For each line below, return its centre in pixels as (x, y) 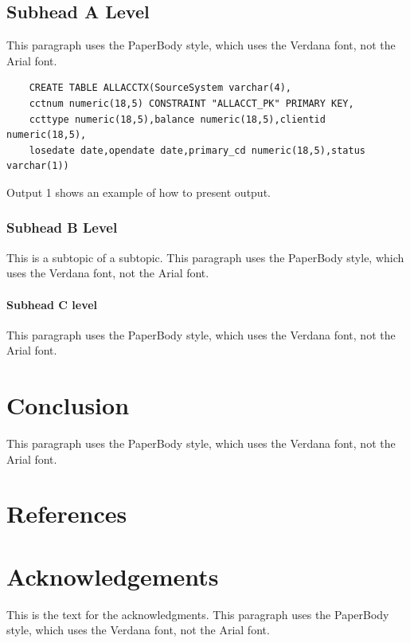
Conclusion (68, 405)
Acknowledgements (113, 576)
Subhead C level (52, 304)
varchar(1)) (38, 166)
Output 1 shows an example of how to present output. (139, 192)
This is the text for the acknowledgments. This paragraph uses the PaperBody (198, 614)
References (67, 514)
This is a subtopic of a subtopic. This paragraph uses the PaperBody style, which (205, 257)
